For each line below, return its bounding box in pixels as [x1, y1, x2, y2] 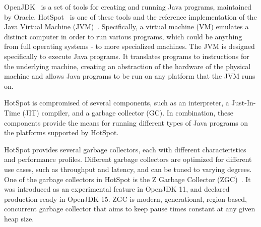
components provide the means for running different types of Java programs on [4, 117, 248, 128]
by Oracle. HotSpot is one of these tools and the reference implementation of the [4, 11, 257, 22]
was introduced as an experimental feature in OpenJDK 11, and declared [4, 184, 230, 194]
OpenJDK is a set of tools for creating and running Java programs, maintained [4, 2, 252, 12]
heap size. [4, 213, 34, 223]
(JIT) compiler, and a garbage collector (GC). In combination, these [22, 107, 234, 118]
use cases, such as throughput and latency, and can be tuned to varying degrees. [4, 163, 252, 174]
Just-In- [231, 97, 256, 108]
